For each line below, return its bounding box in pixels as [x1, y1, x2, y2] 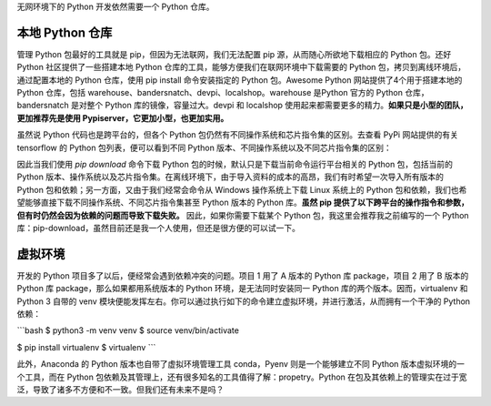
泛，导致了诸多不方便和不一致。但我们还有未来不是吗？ [16, 384, 225, 395]
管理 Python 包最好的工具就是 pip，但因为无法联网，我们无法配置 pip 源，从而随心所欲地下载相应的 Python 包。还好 [16, 48, 452, 59]
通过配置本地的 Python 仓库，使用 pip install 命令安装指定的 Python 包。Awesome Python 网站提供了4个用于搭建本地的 [16, 74, 463, 86]
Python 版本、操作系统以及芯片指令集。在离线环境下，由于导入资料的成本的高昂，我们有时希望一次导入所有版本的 [16, 171, 445, 182]
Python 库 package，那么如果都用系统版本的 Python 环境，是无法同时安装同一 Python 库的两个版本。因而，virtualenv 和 [16, 283, 468, 294]
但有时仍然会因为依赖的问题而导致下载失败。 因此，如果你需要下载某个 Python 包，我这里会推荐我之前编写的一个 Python [16, 209, 469, 220]
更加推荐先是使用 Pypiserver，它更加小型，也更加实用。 [16, 112, 229, 123]
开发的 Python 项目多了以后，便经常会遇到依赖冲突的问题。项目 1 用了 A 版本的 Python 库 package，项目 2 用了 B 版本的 [16, 269, 469, 281]
